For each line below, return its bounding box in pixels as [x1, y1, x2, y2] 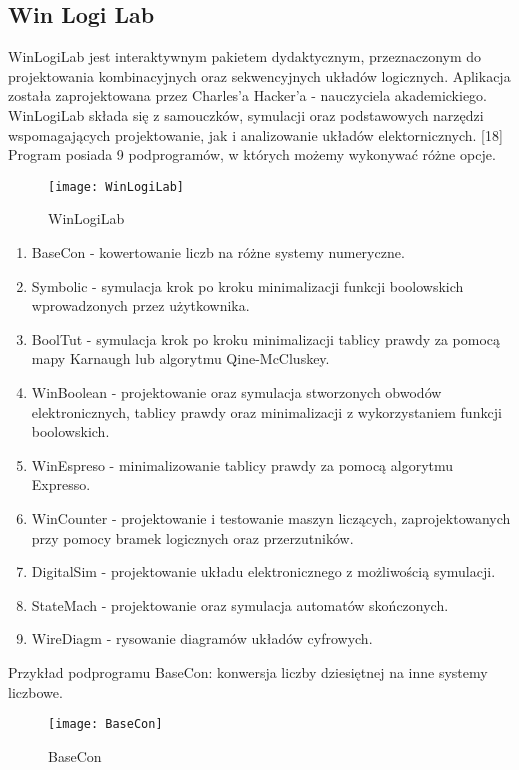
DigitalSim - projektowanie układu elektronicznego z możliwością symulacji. [31, 561, 496, 582]
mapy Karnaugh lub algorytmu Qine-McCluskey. [31, 348, 330, 369]
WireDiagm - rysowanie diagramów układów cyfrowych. [31, 628, 373, 649]
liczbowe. [8, 681, 63, 702]
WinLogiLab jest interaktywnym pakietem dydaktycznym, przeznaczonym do [8, 46, 482, 67]
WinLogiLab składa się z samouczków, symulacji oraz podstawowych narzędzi [8, 104, 484, 125]
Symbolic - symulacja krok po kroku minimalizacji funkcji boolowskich [31, 275, 464, 296]
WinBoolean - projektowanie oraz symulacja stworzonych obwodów [31, 381, 442, 402]
